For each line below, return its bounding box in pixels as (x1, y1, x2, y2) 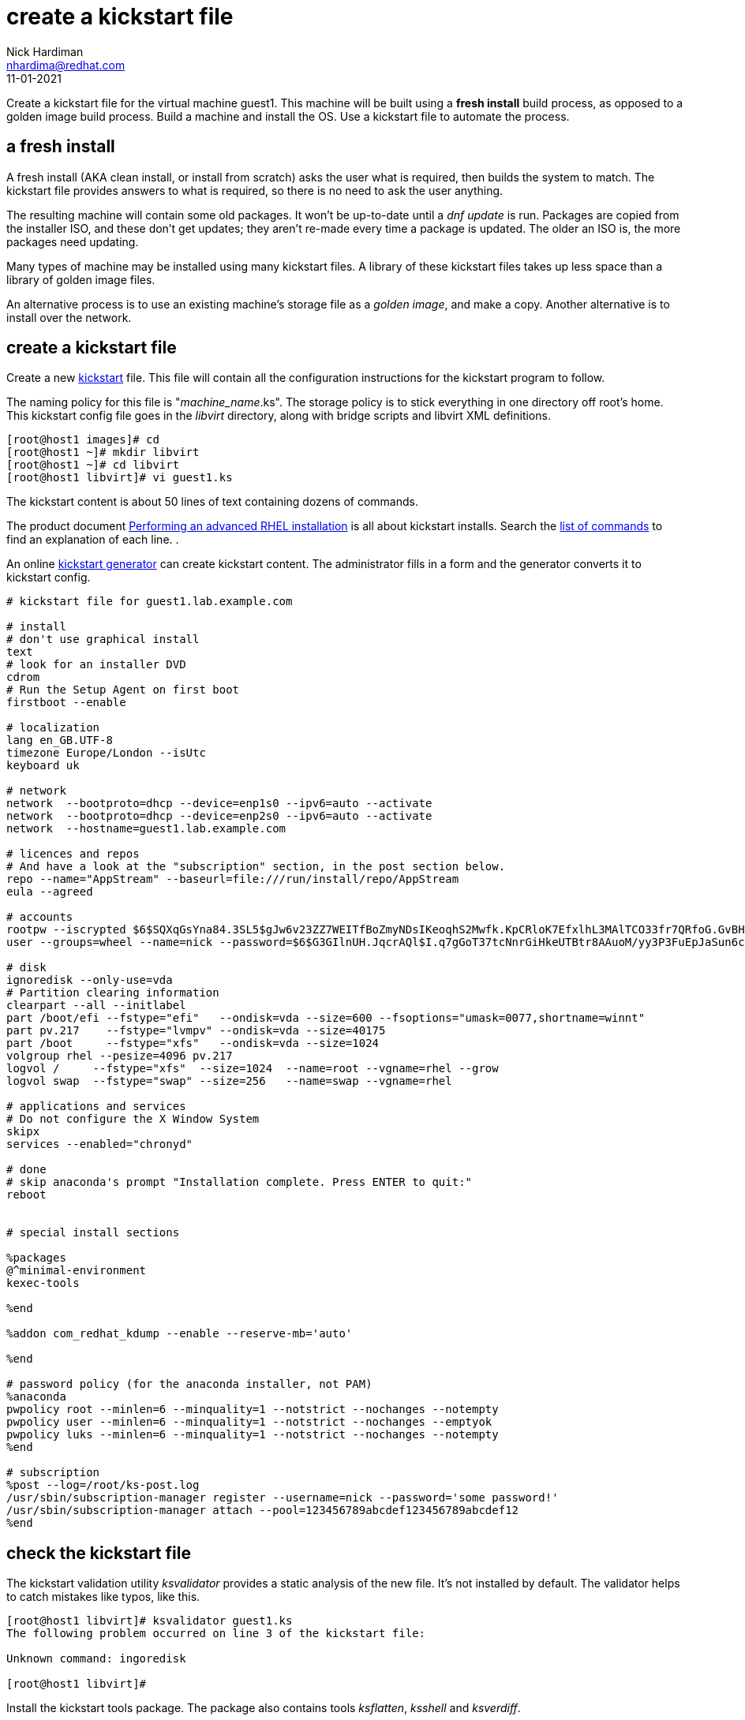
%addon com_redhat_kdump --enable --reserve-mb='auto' (6, 1327, 353, 1340)
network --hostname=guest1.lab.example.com (6, 822, 286, 836)
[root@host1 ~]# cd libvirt (6, 458, 180, 472)
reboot (6, 1188, 47, 1202)
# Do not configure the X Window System (6, 1112, 260, 1126)
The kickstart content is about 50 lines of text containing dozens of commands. (6, 495, 418, 509)
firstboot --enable (6, 696, 126, 709)
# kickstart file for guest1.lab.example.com (6, 595, 293, 608)
